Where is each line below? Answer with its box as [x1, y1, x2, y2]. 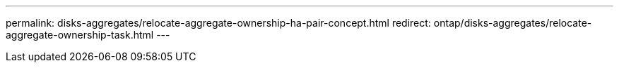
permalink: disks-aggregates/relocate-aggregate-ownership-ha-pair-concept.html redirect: [6, 17, 431, 29]
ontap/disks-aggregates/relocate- [433, 17, 592, 29]
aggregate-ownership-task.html [6, 29, 154, 41]
